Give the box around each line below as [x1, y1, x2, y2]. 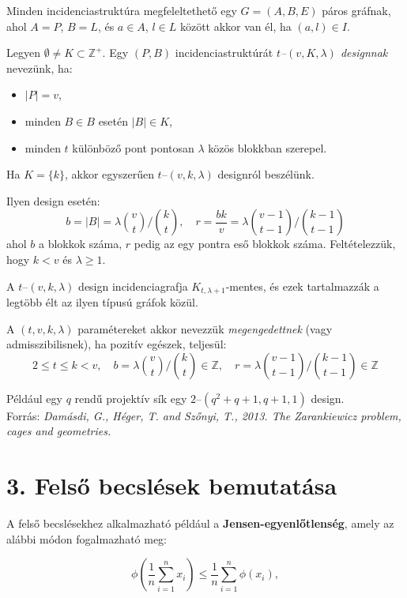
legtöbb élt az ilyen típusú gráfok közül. [6, 293, 198, 310]
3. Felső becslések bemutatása [6, 469, 337, 502]
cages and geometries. [6, 423, 111, 439]
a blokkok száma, [39, 235, 122, 252]
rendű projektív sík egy [74, 389, 187, 406]
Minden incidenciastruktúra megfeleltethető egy [6, 2, 237, 18]
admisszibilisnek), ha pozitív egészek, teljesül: [6, 336, 227, 352]
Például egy [6, 389, 62, 406]
